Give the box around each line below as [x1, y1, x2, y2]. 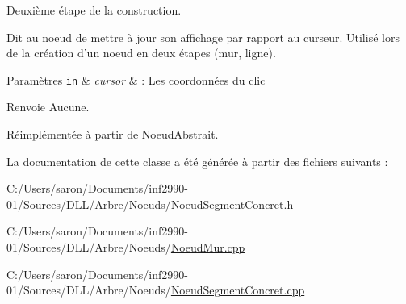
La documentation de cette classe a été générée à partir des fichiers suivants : [6, 152, 388, 169]
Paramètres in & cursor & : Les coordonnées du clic [6, 71, 266, 88]
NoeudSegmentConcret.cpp [170, 281, 305, 298]
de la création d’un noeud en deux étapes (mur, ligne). [6, 44, 276, 61]
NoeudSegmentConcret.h [170, 195, 294, 212]
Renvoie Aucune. [6, 98, 90, 115]
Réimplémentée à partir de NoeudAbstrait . [6, 126, 219, 143]
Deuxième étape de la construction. [6, 2, 182, 18]
